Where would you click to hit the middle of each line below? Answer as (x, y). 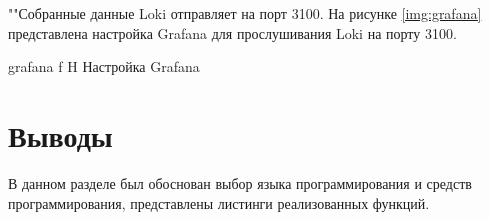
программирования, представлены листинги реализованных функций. (219, 202)
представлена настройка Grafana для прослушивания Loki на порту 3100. (232, 32)
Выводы (60, 134)
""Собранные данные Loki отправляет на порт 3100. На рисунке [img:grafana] (245, 13)
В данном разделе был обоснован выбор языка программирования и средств (240, 182)
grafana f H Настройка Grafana (104, 66)
